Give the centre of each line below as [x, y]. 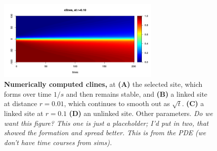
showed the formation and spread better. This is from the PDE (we [105, 132]
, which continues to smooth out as [117, 103]
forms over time [28, 94]
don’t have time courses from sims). [58, 142]
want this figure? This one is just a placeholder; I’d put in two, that [106, 123]
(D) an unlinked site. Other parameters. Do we [141, 113]
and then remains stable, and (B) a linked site [137, 94]
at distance [21, 103]
